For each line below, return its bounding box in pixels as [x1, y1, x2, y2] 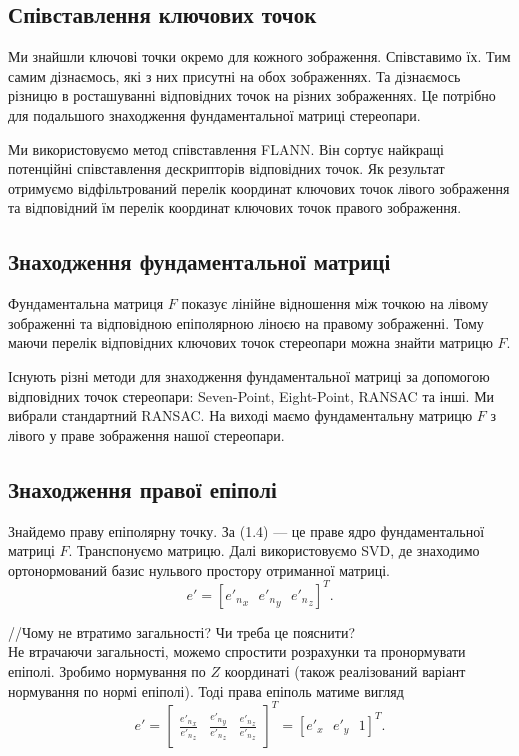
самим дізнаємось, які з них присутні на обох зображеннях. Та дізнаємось [8, 65, 461, 86]
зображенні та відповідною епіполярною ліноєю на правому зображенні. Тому [8, 312, 484, 333]
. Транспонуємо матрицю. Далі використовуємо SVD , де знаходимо [68, 540, 480, 561]
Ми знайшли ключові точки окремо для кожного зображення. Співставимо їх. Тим [8, 46, 511, 67]
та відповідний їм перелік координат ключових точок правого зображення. [8, 197, 462, 218]
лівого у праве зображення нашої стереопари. [8, 424, 285, 445]
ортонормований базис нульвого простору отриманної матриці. [8, 559, 390, 580]
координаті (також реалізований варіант [224, 660, 466, 681]
